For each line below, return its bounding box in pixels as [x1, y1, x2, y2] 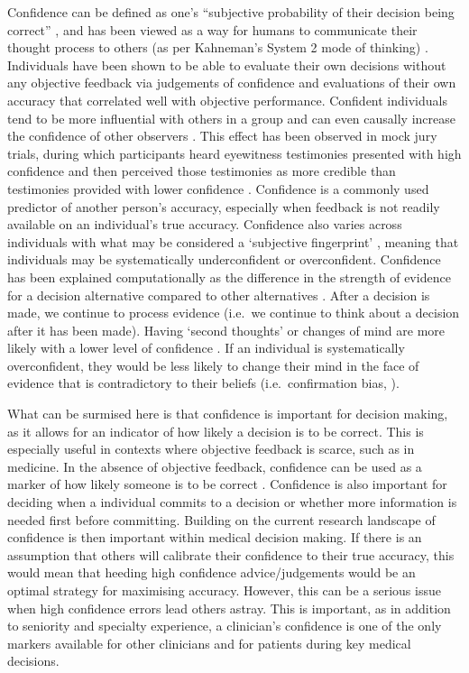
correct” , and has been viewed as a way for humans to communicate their [7, 20, 418, 39]
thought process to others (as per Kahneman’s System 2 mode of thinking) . [7, 38, 428, 57]
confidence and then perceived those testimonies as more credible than [7, 161, 396, 180]
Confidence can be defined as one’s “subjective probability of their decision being [7, 3, 455, 21]
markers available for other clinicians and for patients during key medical [7, 633, 411, 652]
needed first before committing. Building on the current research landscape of [7, 510, 436, 529]
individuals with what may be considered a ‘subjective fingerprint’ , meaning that [7, 232, 459, 251]
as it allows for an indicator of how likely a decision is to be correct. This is [7, 421, 424, 440]
